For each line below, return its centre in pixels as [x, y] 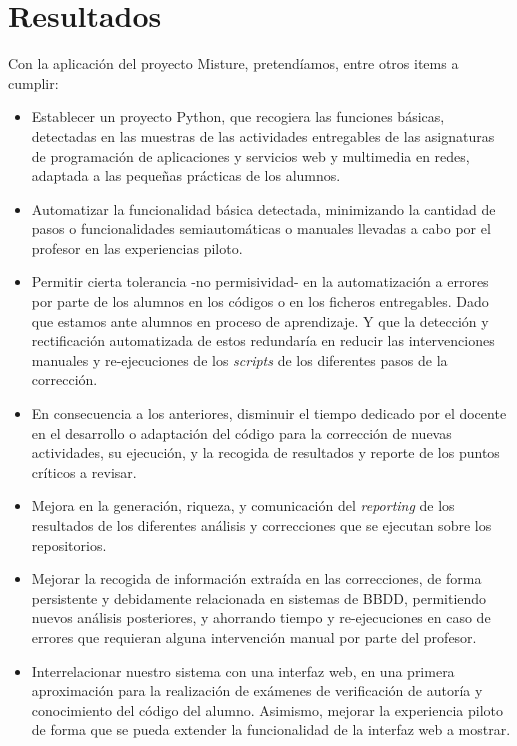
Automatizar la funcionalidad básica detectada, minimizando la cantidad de [263, 208]
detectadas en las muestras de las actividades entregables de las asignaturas [263, 135]
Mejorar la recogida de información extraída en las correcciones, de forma [256, 578]
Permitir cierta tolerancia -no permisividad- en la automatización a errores [260, 281]
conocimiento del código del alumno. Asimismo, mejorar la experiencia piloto [267, 709]
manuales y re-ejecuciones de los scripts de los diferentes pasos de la [239, 359]
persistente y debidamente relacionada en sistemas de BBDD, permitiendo [259, 597]
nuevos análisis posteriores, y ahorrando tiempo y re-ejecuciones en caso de [261, 617]
